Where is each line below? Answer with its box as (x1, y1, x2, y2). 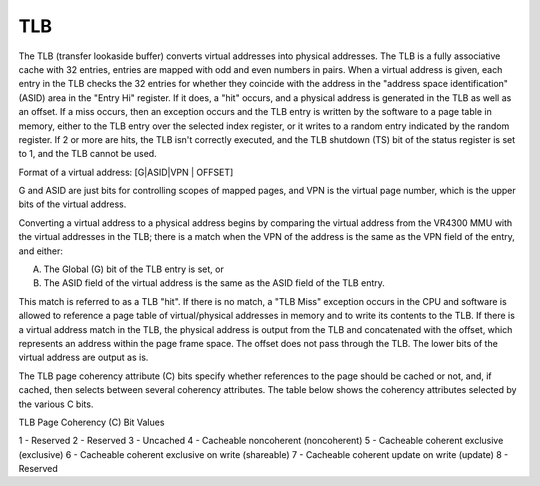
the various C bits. (18, 398, 94, 410)
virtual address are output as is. (18, 351, 149, 364)
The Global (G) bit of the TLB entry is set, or (43, 263, 224, 275)
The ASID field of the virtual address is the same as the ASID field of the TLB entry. (43, 277, 385, 289)
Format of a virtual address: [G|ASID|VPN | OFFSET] (18, 166, 234, 178)
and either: (18, 245, 64, 257)
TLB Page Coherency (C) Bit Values (18, 416, 165, 428)
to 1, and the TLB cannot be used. (18, 148, 157, 160)
